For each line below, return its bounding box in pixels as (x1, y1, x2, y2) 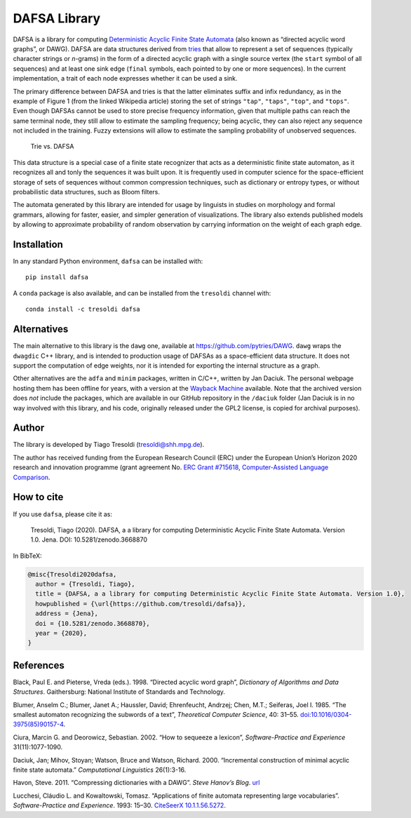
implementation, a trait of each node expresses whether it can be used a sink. (13, 74, 238, 83)
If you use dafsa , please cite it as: (13, 509, 112, 518)
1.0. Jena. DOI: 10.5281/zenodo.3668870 (30, 535, 147, 544)
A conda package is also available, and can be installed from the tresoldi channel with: (13, 288, 271, 297)
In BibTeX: (13, 551, 42, 560)
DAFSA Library (13, 11, 101, 26)
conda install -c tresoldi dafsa (25, 305, 140, 314)
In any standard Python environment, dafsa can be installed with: (13, 257, 203, 266)
